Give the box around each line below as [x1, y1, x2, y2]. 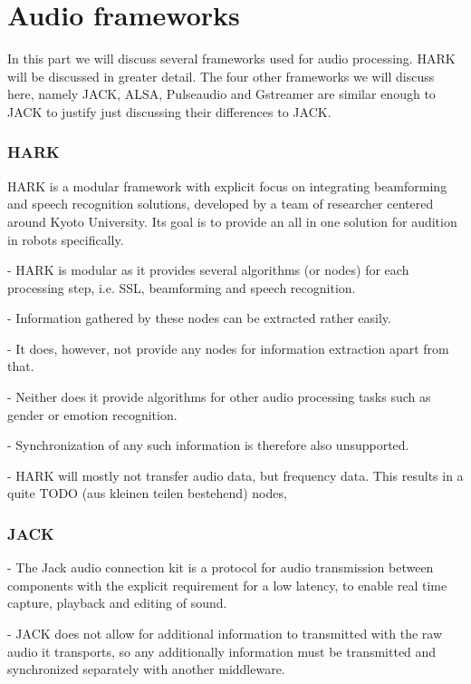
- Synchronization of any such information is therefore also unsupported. [7, 435, 409, 454]
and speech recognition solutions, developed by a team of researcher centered [7, 194, 434, 213]
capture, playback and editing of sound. [7, 593, 227, 612]
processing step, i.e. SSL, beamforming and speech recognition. [7, 278, 356, 297]
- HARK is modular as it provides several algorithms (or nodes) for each [7, 260, 409, 279]
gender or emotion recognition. [7, 405, 178, 424]
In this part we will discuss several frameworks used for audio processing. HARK [7, 49, 456, 68]
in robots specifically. [7, 230, 124, 249]
